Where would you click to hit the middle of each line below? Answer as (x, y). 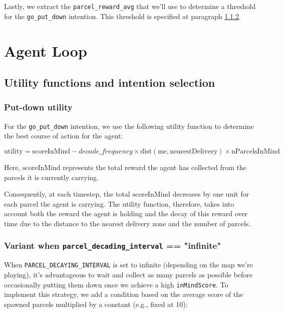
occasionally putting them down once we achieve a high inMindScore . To (116, 284)
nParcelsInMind (255, 151)
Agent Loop (46, 50)
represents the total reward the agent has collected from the (155, 167)
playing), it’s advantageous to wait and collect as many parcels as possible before (128, 274)
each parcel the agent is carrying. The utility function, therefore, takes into (119, 203)
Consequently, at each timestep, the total (67, 194)
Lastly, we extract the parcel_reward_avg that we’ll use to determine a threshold (130, 6)
